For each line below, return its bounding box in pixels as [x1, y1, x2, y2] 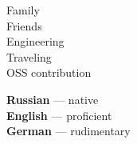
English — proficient [6, 106, 112, 123]
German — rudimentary [6, 122, 131, 139]
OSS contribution [6, 64, 92, 81]
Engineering [6, 33, 65, 50]
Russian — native [6, 90, 99, 107]
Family [6, 2, 40, 18]
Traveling [6, 48, 52, 65]
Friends [6, 17, 42, 34]
